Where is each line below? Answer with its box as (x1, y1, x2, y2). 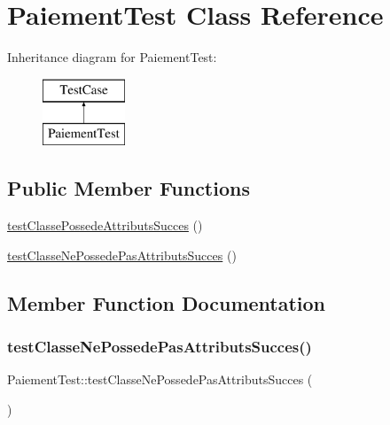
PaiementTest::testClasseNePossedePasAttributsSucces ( (7, 370, 313, 389)
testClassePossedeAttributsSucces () (7, 216, 203, 235)
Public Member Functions (7, 174, 250, 202)
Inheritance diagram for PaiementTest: (7, 48, 217, 66)
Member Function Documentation (7, 289, 326, 316)
